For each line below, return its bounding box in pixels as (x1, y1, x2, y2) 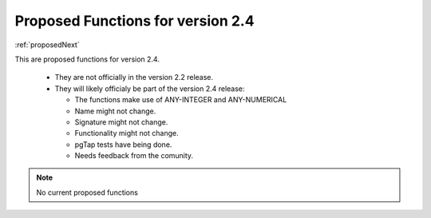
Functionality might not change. (74, 129, 179, 138)
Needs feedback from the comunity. (74, 151, 194, 161)
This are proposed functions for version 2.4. (14, 54, 160, 64)
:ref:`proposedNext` (14, 40, 80, 50)
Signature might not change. (74, 117, 168, 127)
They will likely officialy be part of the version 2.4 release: (54, 84, 245, 93)
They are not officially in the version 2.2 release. (54, 73, 214, 82)
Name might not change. (74, 106, 156, 116)
